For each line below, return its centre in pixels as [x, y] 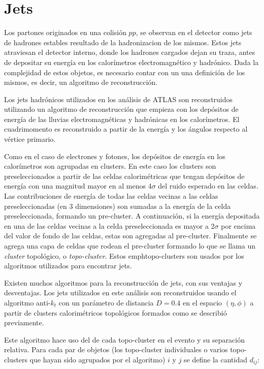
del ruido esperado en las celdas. [208, 186]
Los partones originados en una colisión [65, 32]
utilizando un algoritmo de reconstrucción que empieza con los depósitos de [121, 109]
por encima [238, 225]
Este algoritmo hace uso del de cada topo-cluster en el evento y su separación [124, 339]
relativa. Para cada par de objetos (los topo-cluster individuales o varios [116, 349]
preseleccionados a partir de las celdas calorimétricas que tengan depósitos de [124, 176]
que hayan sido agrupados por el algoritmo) [97, 359]
